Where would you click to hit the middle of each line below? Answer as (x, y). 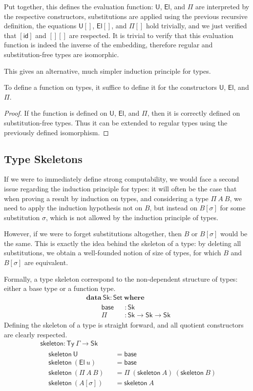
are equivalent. (46, 262)
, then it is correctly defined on (194, 113)
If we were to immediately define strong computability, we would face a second (122, 179)
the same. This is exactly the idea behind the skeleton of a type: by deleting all (123, 243)
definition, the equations (40, 26)
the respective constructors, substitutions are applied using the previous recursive (126, 16)
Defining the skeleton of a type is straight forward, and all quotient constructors (124, 324)
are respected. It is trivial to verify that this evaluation (151, 35)
